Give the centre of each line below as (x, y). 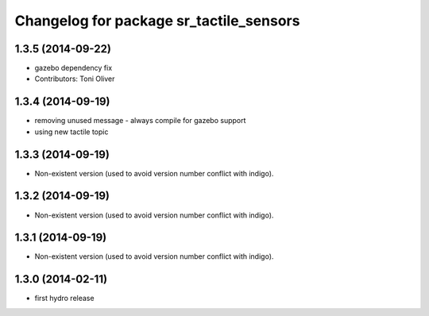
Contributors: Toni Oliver (75, 79)
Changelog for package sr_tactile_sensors (157, 21)
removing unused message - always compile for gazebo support (140, 121)
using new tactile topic (71, 132)
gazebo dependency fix (73, 68)
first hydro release (64, 299)
